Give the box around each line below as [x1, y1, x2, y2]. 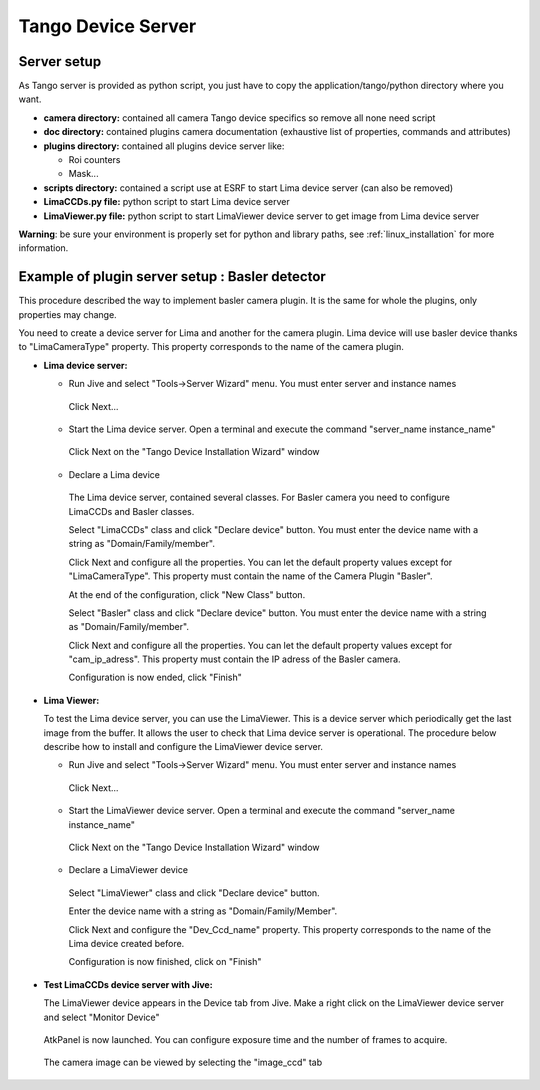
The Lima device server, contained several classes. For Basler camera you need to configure [68, 491, 450, 504]
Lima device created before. [68, 937, 185, 949]
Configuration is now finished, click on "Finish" [68, 956, 262, 968]
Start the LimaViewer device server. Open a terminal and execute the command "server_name [68, 805, 455, 817]
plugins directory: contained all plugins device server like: [43, 140, 285, 152]
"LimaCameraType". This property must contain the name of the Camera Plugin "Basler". [68, 570, 434, 582]
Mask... [68, 168, 99, 180]
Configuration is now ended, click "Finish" [68, 671, 242, 684]
